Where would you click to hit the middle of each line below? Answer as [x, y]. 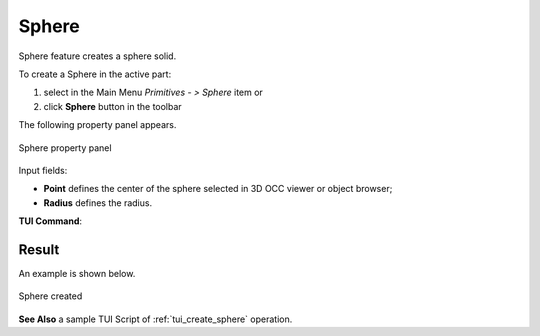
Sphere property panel [65, 147]
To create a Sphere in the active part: [95, 74]
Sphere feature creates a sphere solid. [97, 56]
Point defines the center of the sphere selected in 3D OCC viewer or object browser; [218, 189]
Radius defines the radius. [98, 202]
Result [39, 249]
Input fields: [43, 170]
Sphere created [50, 296]
